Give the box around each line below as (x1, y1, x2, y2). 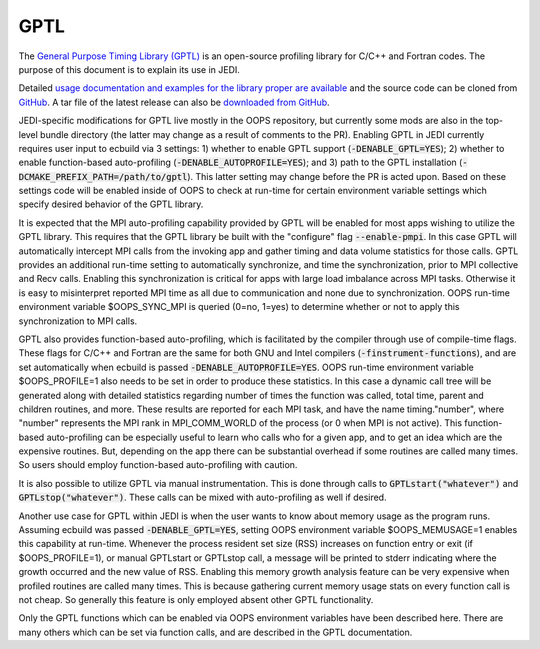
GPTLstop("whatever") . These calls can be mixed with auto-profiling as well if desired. (18, 491, 387, 504)
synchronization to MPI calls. (18, 315, 138, 327)
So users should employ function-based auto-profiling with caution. (18, 459, 298, 471)
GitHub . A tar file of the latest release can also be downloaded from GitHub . (18, 96, 330, 108)
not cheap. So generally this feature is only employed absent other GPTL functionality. (18, 594, 374, 605)
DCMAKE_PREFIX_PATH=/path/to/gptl (18, 171, 188, 182)
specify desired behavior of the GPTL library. (18, 198, 204, 210)
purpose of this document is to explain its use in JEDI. (18, 63, 240, 75)
